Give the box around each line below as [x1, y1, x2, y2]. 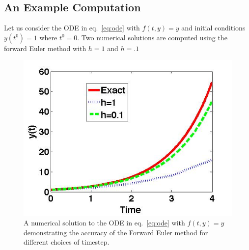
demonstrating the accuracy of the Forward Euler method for [24, 227, 208, 237]
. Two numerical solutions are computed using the [77, 32, 227, 42]
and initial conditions [181, 23, 246, 33]
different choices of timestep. [24, 237, 110, 247]
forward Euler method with [4, 43, 86, 53]
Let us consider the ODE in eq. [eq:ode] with [4, 23, 140, 33]
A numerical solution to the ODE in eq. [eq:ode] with [24, 218, 185, 228]
